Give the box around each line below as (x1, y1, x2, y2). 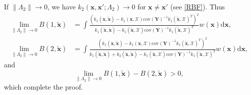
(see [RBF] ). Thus (170, 1, 225, 11)
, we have (47, 1, 76, 11)
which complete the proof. (4, 81, 83, 92)
